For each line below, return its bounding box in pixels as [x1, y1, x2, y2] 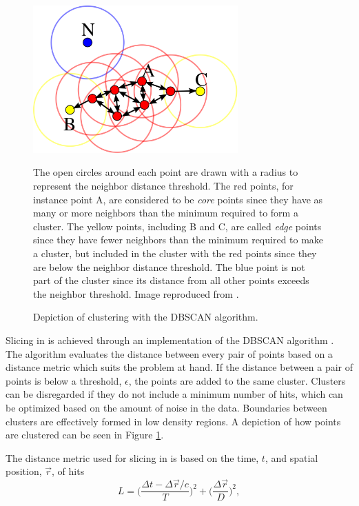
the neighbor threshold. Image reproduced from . [33, 286, 239, 301]
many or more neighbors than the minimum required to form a [33, 205, 298, 220]
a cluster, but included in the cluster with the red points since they [33, 246, 317, 261]
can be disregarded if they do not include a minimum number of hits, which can [6, 387, 343, 401]
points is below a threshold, [6, 373, 122, 387]
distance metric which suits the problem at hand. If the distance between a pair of [6, 360, 353, 374]
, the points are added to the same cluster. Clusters [128, 373, 346, 387]
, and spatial [265, 450, 318, 465]
